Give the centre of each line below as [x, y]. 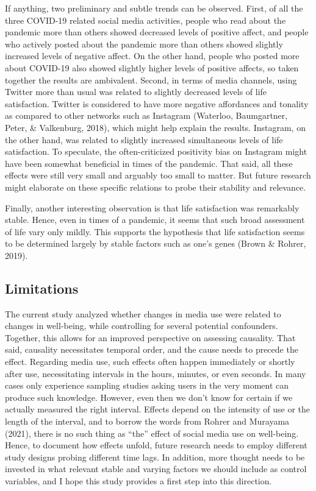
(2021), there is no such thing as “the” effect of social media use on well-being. [152, 433]
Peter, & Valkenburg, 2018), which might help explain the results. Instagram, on [155, 127]
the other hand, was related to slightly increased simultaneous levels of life [144, 139]
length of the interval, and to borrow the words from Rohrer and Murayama [147, 421]
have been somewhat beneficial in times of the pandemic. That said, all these [149, 163]
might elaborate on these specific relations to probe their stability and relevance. [156, 187]
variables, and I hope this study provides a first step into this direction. [138, 480]
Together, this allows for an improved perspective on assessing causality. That [150, 337]
